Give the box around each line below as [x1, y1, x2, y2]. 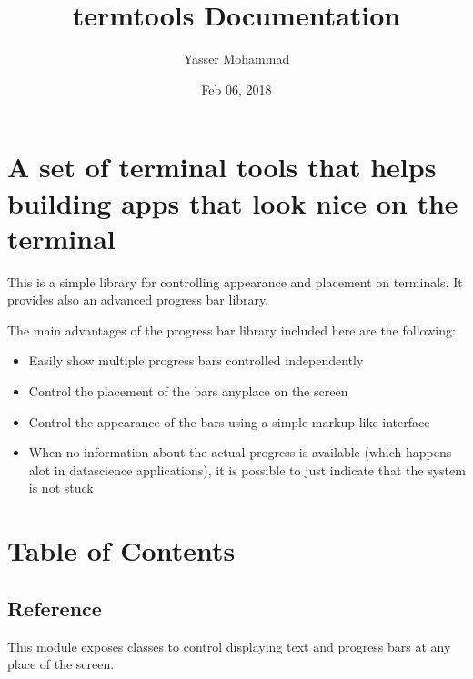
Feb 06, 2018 [201, 79, 272, 98]
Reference [7, 594, 102, 622]
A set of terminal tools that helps [7, 148, 437, 185]
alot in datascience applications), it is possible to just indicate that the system [28, 460, 466, 479]
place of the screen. [7, 654, 115, 674]
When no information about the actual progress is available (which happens [28, 443, 452, 462]
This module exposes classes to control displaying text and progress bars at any [7, 636, 451, 655]
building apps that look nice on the [7, 184, 458, 221]
